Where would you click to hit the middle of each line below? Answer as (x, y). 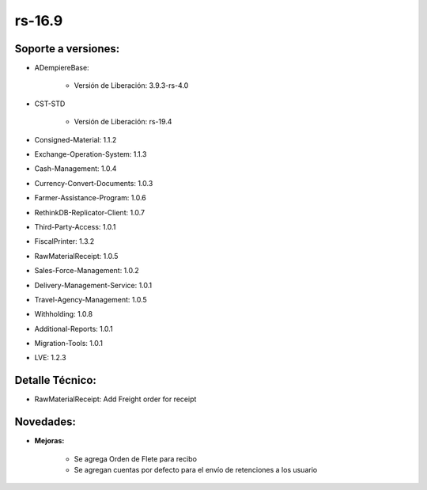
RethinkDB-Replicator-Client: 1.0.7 (90, 212)
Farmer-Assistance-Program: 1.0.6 (90, 198)
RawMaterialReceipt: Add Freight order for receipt (115, 399)
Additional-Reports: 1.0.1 (74, 329)
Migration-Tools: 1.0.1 (68, 344)
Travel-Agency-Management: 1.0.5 (91, 299)
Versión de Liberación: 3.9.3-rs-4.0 (131, 85)
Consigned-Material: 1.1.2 (76, 139)
